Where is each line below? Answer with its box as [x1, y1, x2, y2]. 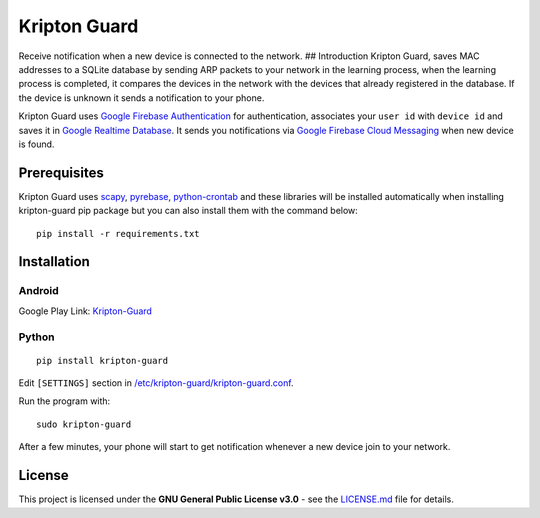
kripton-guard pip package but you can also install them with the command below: [18, 205, 359, 217]
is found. [18, 138, 55, 150]
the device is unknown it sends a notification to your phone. [18, 91, 265, 104]
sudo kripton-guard [36, 418, 132, 430]
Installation [18, 253, 90, 270]
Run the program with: [18, 395, 111, 407]
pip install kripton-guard [36, 355, 169, 366]
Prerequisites [18, 164, 104, 181]
